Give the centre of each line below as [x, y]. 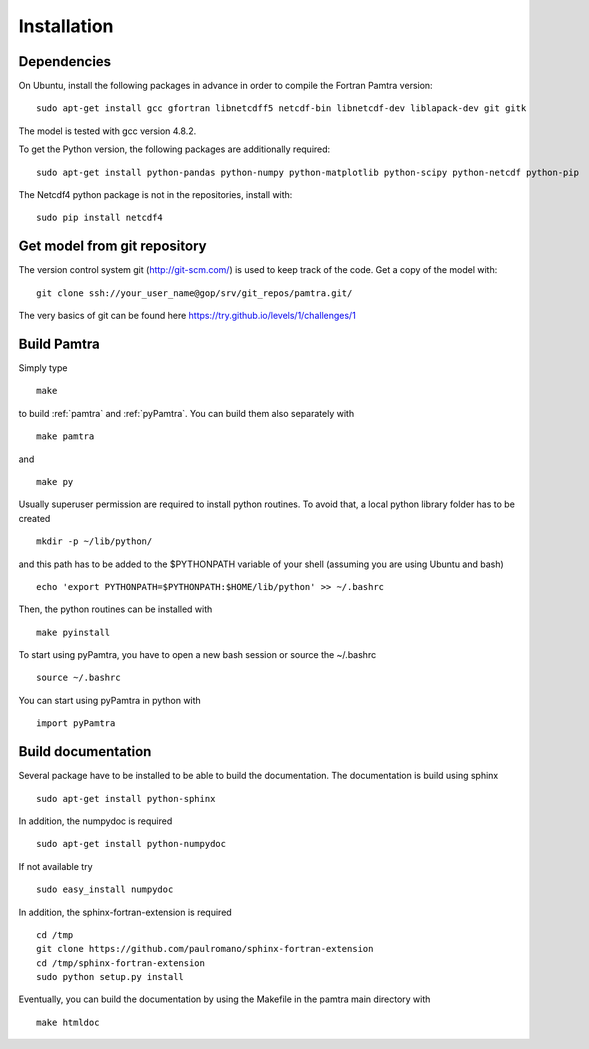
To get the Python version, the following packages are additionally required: [174, 149]
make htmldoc [68, 1022]
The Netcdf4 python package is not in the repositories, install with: [155, 195]
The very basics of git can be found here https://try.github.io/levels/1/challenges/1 [187, 316]
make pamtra [65, 436]
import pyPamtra [76, 723]
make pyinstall [73, 632]
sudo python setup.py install [110, 977]
